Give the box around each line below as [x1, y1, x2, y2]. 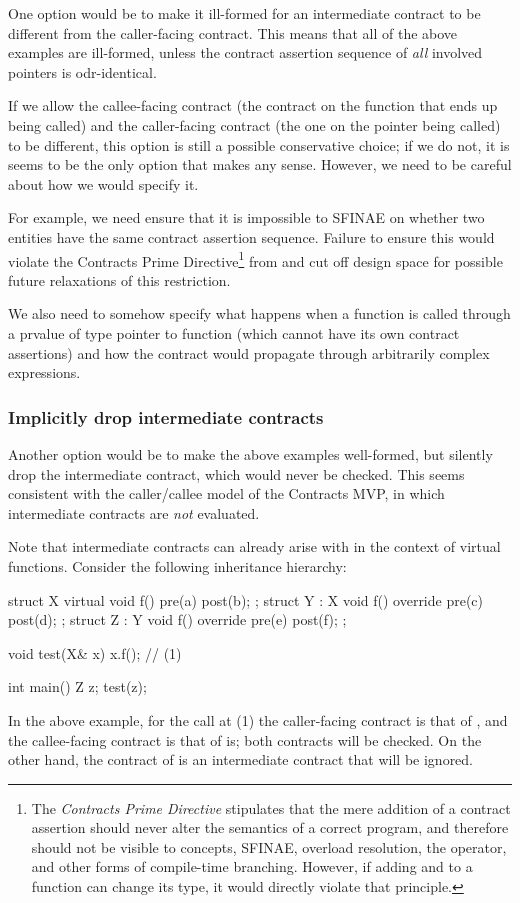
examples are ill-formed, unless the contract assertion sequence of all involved [8, 42, 483, 63]
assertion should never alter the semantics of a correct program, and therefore [31, 817, 509, 838]
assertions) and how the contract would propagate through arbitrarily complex [8, 342, 490, 363]
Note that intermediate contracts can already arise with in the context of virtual [8, 536, 501, 557]
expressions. [8, 362, 81, 383]
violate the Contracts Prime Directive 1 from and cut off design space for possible [8, 247, 503, 271]
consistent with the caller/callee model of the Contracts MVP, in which [8, 483, 445, 504]
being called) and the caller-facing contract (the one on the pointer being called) [8, 114, 501, 135]
